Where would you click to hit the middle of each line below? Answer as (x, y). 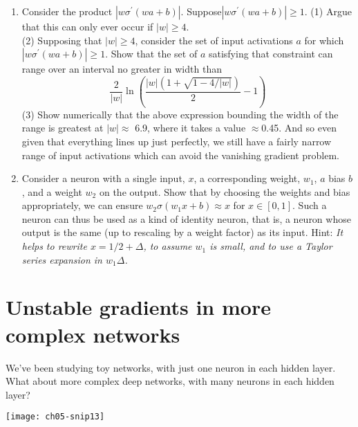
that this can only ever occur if (87, 26)
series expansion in (62, 259)
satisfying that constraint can (271, 54)
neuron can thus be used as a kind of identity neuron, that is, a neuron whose (186, 218)
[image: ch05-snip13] (55, 417)
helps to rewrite (54, 246)
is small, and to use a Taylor (271, 246)
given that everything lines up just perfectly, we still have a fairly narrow (177, 141)
